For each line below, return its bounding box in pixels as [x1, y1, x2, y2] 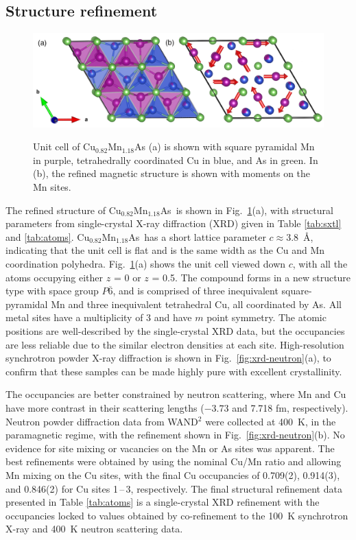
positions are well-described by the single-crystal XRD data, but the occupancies [5, 323, 345, 338]
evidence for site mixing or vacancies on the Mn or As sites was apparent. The [5, 441, 335, 455]
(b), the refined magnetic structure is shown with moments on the [33, 166, 311, 180]
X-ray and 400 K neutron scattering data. [5, 521, 183, 536]
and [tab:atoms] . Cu [5, 229, 90, 244]
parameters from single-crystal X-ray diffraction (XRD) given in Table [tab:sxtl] [5, 216, 342, 231]
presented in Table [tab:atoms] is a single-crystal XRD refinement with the [5, 495, 320, 509]
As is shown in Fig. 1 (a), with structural [160, 202, 333, 217]
